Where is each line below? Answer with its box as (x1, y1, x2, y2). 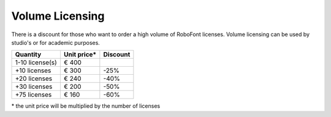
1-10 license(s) (15, 58, 58, 67)
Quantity (15, 50, 42, 59)
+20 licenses (15, 74, 53, 83)
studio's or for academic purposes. (11, 39, 101, 46)
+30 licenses (15, 83, 53, 91)
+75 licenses (15, 91, 52, 99)
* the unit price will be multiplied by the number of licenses (11, 102, 161, 110)
